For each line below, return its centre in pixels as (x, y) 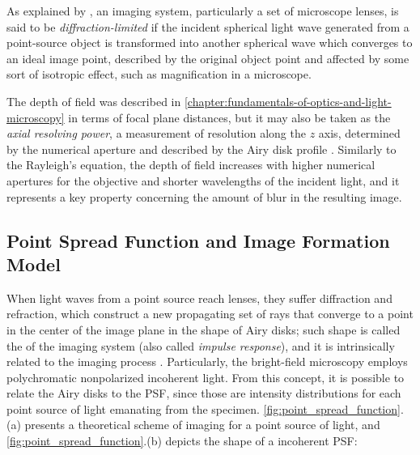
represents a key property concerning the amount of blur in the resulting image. (204, 196)
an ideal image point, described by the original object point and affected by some (208, 58)
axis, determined (359, 133)
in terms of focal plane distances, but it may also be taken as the (229, 117)
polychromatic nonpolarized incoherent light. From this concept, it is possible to (206, 377)
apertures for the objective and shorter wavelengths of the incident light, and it (203, 180)
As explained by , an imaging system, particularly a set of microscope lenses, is (203, 11)
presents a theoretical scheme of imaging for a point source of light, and (202, 425)
